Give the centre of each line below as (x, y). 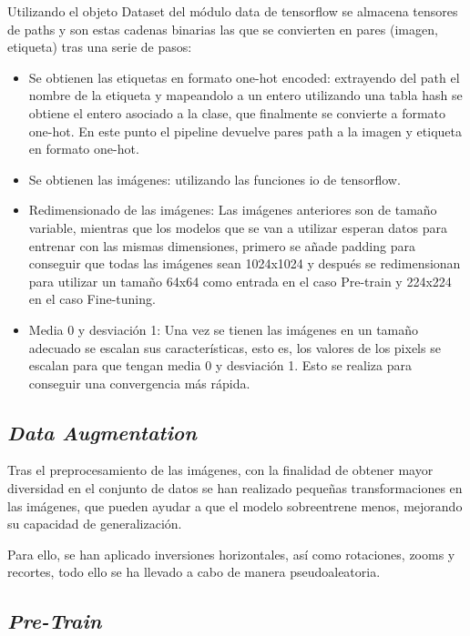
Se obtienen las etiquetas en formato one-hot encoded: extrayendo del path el (244, 77)
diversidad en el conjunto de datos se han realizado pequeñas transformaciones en (235, 488)
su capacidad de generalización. (95, 524)
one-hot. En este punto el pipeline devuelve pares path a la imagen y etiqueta (245, 131)
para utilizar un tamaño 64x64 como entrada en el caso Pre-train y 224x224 (240, 281)
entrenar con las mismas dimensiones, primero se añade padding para (222, 245)
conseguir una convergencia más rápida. (139, 383)
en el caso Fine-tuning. (92, 299)
